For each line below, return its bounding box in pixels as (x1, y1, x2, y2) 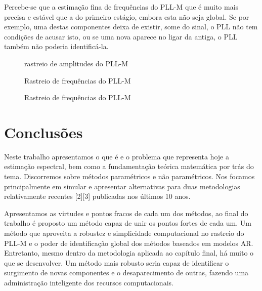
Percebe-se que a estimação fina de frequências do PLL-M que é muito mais (4, 2, 239, 12)
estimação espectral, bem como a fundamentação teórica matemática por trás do (4, 161, 254, 172)
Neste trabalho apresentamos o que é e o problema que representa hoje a (4, 151, 229, 161)
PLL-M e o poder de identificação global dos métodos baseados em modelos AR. (4, 237, 253, 248)
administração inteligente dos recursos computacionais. (4, 277, 173, 287)
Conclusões (4, 121, 83, 142)
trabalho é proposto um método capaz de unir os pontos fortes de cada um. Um (4, 218, 251, 228)
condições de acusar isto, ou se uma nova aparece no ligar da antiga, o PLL (4, 31, 238, 41)
